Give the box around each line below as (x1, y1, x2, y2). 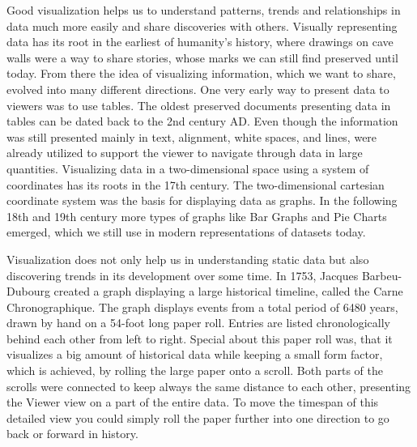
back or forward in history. (6, 425, 138, 442)
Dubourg (6, 283, 50, 300)
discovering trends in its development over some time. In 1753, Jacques (6, 266, 359, 283)
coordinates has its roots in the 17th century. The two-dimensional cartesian (6, 176, 385, 193)
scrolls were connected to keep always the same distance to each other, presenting (6, 377, 411, 394)
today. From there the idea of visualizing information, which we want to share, (6, 65, 396, 82)
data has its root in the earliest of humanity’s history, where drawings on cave (6, 33, 394, 50)
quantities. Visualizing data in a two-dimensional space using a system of (6, 160, 369, 177)
